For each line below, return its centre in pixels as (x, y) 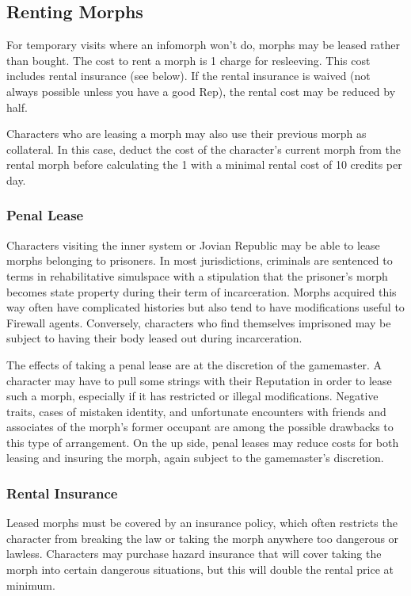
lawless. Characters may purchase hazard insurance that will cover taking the (194, 554)
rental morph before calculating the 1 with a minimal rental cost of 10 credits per (204, 164)
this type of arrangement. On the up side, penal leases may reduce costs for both (203, 442)
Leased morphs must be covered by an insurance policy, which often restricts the (202, 523)
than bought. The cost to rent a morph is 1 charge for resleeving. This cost (188, 60)
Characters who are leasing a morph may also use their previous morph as (186, 134)
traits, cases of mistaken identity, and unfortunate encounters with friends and (196, 411)
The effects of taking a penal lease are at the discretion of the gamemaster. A (194, 364)
